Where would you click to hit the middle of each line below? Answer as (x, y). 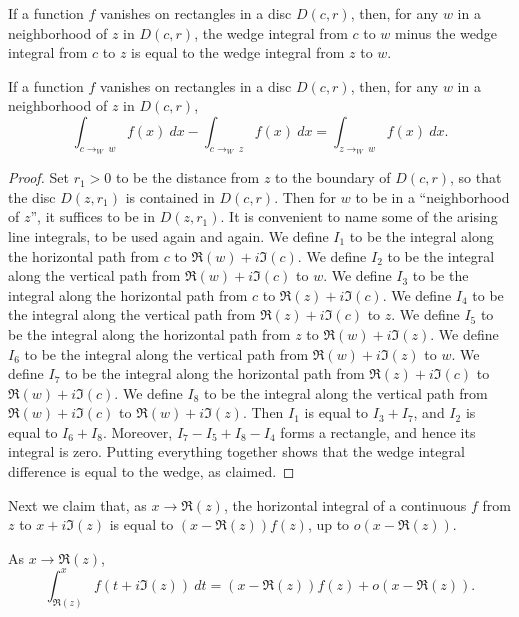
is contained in (170, 196)
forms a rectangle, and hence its (378, 431)
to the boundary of (333, 177)
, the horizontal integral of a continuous (345, 504)
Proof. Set (38, 177)
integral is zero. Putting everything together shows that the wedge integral (236, 451)
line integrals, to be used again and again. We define (168, 235)
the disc (32, 196)
